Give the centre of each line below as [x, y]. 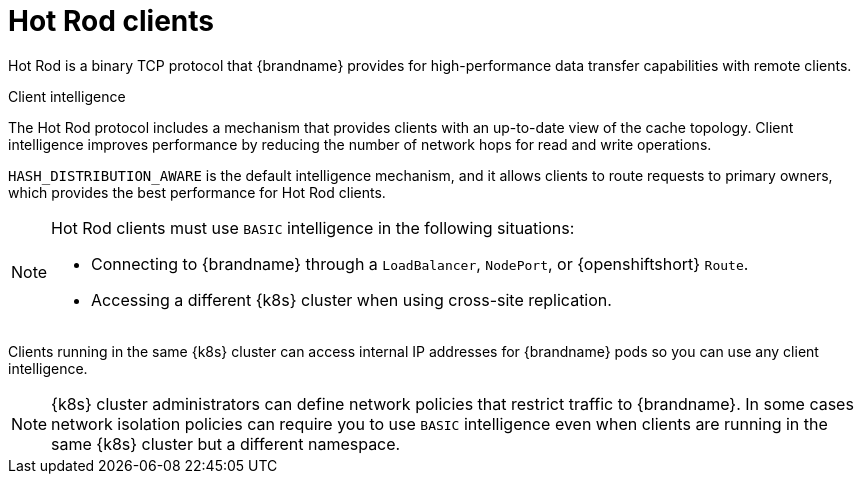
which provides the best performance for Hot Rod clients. [197, 192]
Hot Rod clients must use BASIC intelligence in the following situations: [313, 227]
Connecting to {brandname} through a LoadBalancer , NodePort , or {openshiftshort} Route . [420, 263]
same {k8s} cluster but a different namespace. [226, 443]
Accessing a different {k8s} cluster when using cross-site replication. [351, 299]
